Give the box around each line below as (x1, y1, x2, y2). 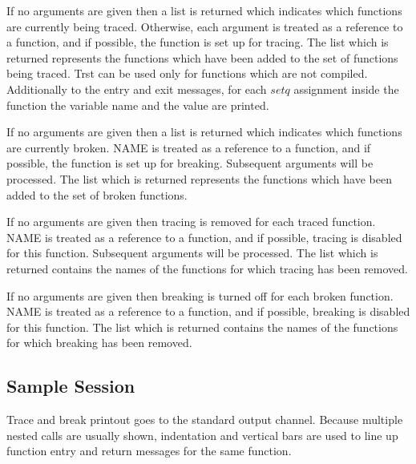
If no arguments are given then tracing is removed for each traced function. (6, 213, 376, 230)
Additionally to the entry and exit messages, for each (6, 80, 267, 97)
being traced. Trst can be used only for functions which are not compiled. (6, 65, 368, 82)
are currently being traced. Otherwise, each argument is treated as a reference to (6, 18, 403, 34)
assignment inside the (293, 80, 399, 97)
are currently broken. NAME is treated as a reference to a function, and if (6, 139, 371, 155)
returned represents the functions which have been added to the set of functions (6, 49, 398, 66)
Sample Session (6, 373, 135, 398)
